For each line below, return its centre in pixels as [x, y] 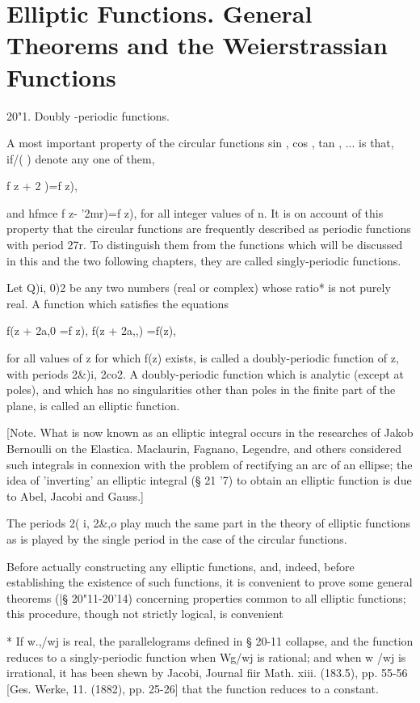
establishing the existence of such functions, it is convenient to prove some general [210, 582]
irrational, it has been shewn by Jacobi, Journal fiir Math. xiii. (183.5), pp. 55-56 [207, 673]
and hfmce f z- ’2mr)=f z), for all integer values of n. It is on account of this [195, 212]
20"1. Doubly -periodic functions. [88, 115]
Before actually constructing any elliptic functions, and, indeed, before [181, 566]
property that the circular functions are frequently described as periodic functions [209, 229]
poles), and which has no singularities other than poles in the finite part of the [201, 390]
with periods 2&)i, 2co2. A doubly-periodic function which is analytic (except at [205, 373]
